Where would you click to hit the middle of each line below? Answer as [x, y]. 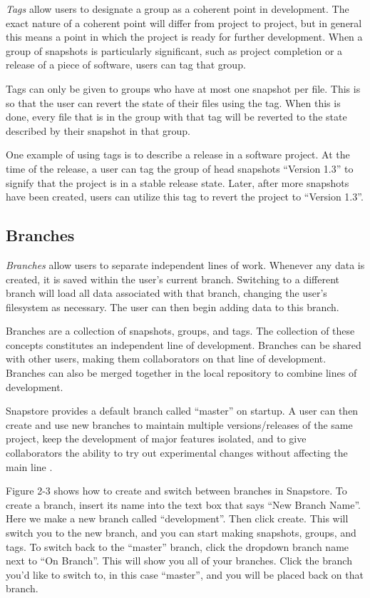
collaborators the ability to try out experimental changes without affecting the [177, 453]
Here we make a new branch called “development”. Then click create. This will [177, 518]
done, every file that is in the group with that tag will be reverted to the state [176, 117]
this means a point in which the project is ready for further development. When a [184, 37]
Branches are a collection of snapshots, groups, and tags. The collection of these [180, 331]
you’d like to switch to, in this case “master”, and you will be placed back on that [185, 574]
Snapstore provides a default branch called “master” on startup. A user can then [182, 411]
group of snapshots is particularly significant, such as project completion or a [174, 50]
